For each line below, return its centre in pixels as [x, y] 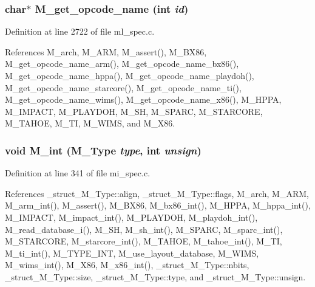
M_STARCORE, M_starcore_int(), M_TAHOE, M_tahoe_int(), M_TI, [144, 241]
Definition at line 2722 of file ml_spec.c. [80, 31]
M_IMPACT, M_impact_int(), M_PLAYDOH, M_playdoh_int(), [131, 217]
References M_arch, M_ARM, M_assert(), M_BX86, [106, 51]
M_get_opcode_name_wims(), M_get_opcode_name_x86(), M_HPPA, [143, 99]
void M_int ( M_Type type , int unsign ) [103, 150]
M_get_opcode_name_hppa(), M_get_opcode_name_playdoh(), [130, 75]
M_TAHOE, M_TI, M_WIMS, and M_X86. [90, 123]
